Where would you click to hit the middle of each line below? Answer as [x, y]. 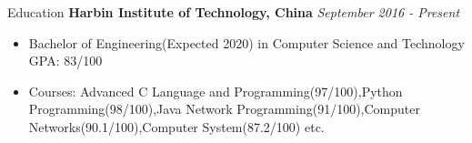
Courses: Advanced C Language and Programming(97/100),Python [216, 91]
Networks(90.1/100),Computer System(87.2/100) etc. [176, 126]
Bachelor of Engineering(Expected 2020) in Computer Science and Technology [246, 42]
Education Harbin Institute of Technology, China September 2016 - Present [234, 12]
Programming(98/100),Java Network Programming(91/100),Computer [224, 109]
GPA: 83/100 [65, 61]
